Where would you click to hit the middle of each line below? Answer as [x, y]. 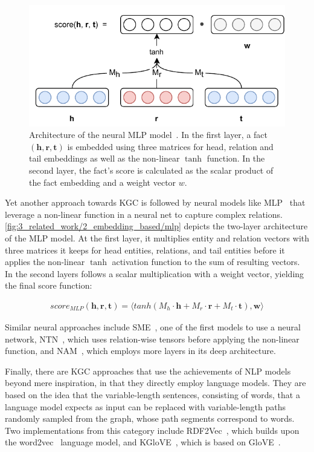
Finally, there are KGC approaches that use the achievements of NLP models [148, 371]
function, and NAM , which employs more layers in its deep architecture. [140, 351]
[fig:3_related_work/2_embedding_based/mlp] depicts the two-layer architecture [156, 226]
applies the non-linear [45, 262]
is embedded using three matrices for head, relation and [170, 146]
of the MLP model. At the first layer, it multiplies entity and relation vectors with [157, 237]
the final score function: [49, 285]
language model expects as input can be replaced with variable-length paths [146, 406]
